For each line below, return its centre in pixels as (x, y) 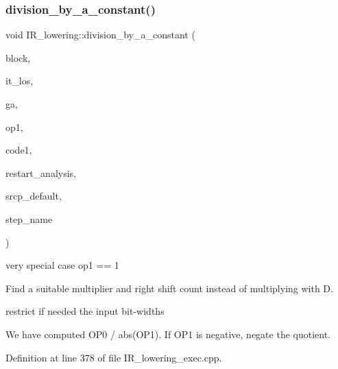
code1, (19, 150)
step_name (29, 218)
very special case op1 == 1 (62, 265)
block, (18, 57)
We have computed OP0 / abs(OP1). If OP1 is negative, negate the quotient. (168, 334)
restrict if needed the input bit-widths (85, 311)
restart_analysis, (41, 172)
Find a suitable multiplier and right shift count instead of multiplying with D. (169, 288)
